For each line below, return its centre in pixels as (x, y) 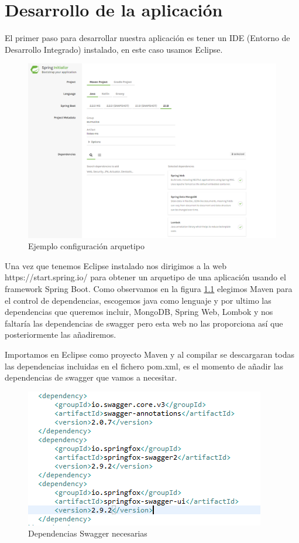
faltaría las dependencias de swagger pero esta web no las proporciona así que (144, 323)
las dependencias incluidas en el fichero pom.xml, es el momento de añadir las (144, 366)
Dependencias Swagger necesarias (88, 533)
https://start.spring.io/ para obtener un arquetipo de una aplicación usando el (145, 277)
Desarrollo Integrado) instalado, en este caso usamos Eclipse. (114, 49)
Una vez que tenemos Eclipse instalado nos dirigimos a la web (116, 265)
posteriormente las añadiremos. (61, 335)
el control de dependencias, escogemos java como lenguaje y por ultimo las (138, 300)
